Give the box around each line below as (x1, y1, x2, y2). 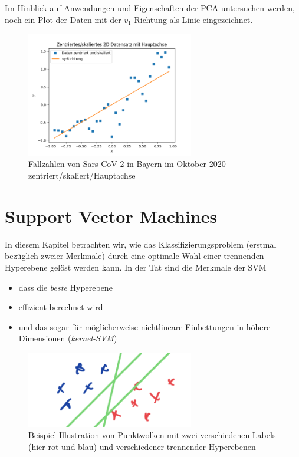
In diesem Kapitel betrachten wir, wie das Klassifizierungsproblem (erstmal (5, 238, 277, 250)
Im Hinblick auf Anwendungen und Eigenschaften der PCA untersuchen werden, (5, 2, 295, 14)
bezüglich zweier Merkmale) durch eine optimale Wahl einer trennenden (5, 249, 264, 262)
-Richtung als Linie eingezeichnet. (131, 13, 253, 25)
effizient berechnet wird (18, 301, 103, 313)
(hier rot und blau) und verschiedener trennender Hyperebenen (28, 440, 256, 452)
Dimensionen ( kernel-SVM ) (18, 332, 117, 344)
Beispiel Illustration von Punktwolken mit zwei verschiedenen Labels (28, 429, 276, 441)
